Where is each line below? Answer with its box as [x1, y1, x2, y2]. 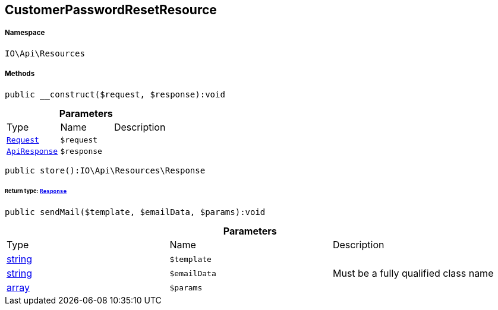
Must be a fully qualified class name [332, 267, 494, 280]
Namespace [5, 29, 45, 37]
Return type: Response [5, 188, 67, 195]
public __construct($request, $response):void [5, 89, 225, 99]
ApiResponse [7, 146, 58, 156]
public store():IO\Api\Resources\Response [5, 165, 206, 175]
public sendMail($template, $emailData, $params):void [5, 207, 266, 217]
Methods [5, 69, 35, 78]
